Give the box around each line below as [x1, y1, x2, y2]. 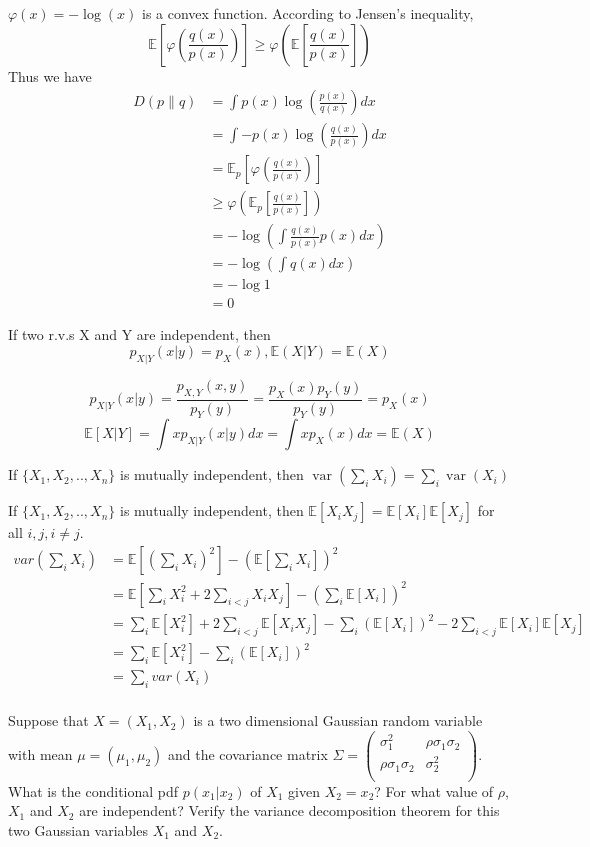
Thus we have [8, 65, 92, 86]
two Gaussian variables [8, 819, 148, 840]
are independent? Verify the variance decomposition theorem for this [79, 800, 500, 821]
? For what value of [374, 780, 494, 801]
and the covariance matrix [167, 743, 328, 764]
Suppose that [8, 710, 89, 731]
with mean [8, 743, 73, 764]
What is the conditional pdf [8, 780, 179, 801]
